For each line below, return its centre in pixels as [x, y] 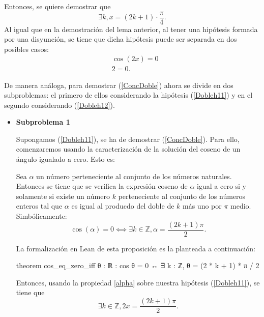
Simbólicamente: [41, 216]
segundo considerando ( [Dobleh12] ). [60, 105]
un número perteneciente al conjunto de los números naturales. [134, 176]
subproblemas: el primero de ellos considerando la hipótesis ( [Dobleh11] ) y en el [128, 95]
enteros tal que [39, 206]
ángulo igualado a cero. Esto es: [65, 159]
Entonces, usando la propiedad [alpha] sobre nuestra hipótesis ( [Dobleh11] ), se [138, 282]
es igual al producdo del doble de [123, 206]
